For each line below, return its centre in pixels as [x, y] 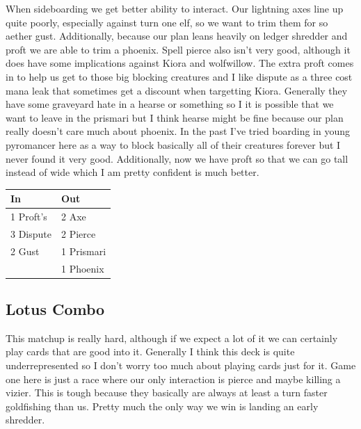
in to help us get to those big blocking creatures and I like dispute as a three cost [179, 76]
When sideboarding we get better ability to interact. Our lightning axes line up [175, 8]
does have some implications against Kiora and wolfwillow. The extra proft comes [180, 63]
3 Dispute [31, 233]
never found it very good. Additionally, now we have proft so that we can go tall [177, 158]
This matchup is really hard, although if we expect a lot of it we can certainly [172, 338]
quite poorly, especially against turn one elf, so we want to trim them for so [167, 22]
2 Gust [25, 251]
